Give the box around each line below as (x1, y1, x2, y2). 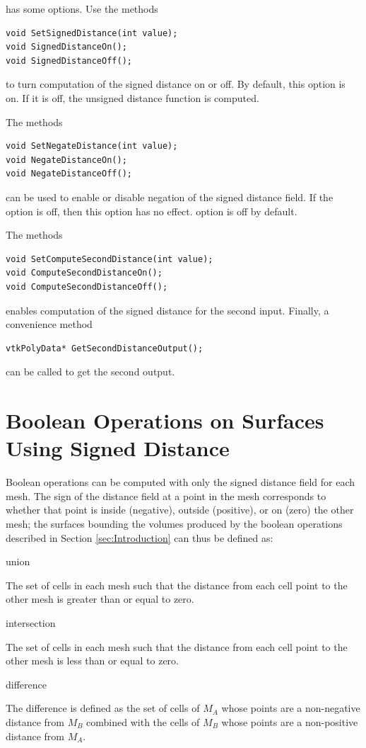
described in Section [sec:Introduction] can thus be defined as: (6, 530, 273, 545)
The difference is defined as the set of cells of (6, 701, 200, 715)
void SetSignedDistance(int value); (6, 28, 178, 38)
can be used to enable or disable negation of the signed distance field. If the (6, 189, 333, 204)
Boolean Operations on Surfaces (6, 406, 324, 435)
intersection (6, 615, 56, 630)
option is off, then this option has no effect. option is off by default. (6, 203, 297, 218)
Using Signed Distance (6, 433, 230, 463)
